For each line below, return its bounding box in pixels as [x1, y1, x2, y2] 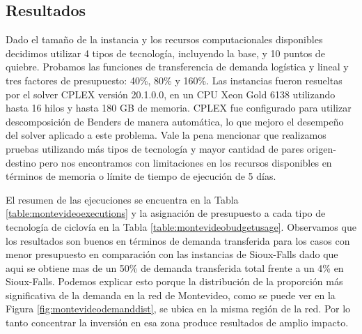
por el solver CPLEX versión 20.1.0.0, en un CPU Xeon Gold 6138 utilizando [6, 86, 336, 101]
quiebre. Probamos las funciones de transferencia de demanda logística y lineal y [6, 59, 349, 74]
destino [6, 155, 36, 169]
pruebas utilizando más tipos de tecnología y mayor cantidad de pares [6, 141, 304, 155]
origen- [306, 141, 336, 155]
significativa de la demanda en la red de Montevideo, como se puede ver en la [6, 287, 336, 302]
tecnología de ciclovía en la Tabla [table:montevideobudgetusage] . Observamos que [6, 219, 356, 234]
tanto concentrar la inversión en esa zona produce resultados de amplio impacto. [6, 315, 349, 330]
